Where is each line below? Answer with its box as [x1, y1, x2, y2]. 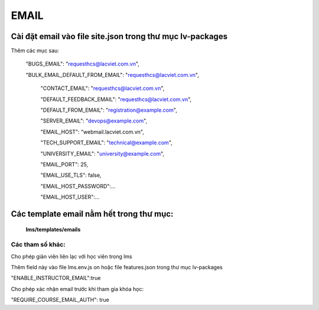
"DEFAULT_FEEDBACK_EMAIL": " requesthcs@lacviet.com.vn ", [40, 95, 192, 103]
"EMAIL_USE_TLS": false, [40, 172, 102, 179]
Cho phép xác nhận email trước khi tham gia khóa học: [11, 285, 144, 292]
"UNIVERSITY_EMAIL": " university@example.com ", [40, 150, 165, 157]
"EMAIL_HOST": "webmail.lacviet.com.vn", [40, 128, 144, 135]
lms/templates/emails [25, 225, 81, 233]
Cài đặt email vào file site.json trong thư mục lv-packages [11, 31, 227, 41]
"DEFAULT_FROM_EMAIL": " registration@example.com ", [40, 106, 177, 114]
